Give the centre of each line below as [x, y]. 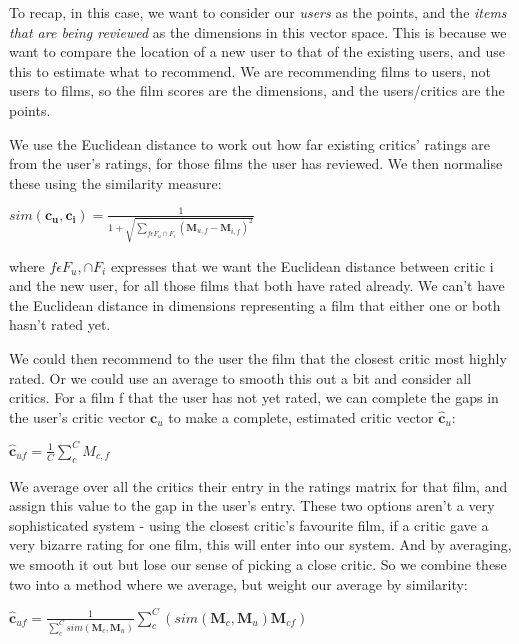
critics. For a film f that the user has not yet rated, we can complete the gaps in [254, 397]
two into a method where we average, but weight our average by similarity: [238, 583]
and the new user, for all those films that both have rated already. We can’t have [257, 285]
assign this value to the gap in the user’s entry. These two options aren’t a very [252, 505]
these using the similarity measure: [115, 182]
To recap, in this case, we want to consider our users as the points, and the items [258, 12]
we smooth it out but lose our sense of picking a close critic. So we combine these [258, 563]
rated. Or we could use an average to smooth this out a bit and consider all [240, 377]
